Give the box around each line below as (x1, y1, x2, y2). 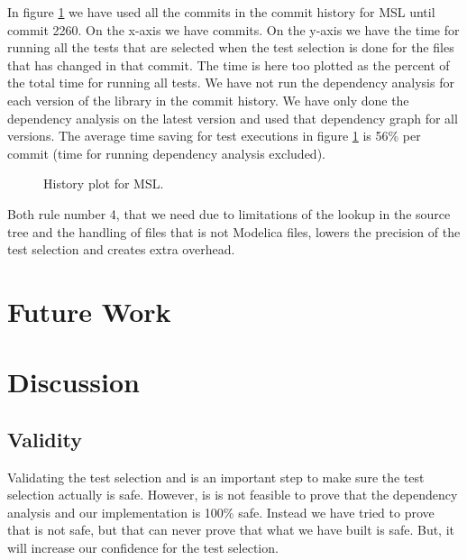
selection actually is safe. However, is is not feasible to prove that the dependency (7, 485, 458, 504)
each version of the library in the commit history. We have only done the (7, 90, 409, 109)
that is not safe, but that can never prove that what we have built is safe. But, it (7, 520, 455, 539)
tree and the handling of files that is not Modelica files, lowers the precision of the (7, 222, 461, 241)
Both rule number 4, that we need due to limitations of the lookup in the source (7, 204, 451, 223)
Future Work (7, 292, 171, 329)
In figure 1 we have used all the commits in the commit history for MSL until (7, 3, 435, 21)
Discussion (7, 363, 140, 400)
